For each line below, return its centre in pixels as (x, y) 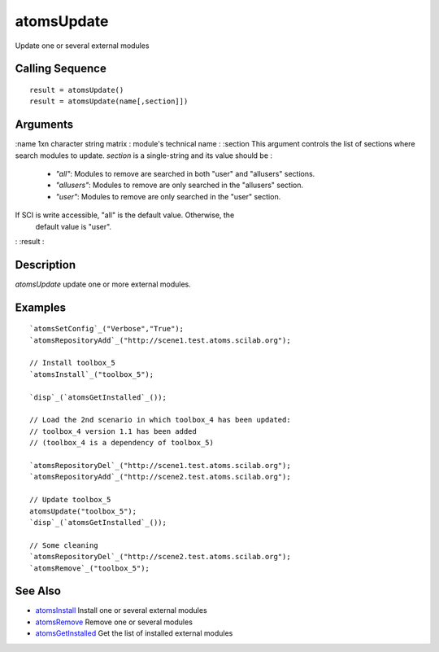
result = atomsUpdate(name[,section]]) (109, 101)
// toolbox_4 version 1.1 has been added (113, 431)
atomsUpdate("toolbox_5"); (83, 511)
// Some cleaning (64, 545)
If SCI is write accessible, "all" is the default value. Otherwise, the (125, 215)
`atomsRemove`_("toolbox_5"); (90, 568)
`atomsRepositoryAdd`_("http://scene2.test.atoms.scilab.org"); (161, 477)
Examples (41, 307)
